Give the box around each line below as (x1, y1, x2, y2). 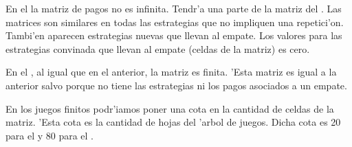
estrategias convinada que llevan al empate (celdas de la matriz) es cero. (5, 41, 310, 56)
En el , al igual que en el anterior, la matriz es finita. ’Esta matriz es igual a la (5, 65, 337, 79)
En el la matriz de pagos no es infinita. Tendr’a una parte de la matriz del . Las (5, 1, 342, 15)
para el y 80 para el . (5, 128, 94, 142)
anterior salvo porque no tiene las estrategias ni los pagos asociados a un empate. (5, 78, 347, 92)
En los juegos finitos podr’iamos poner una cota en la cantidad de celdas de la (5, 101, 334, 115)
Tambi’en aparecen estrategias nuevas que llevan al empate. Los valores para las (5, 28, 342, 43)
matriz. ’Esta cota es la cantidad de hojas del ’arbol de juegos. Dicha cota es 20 (5, 115, 341, 129)
